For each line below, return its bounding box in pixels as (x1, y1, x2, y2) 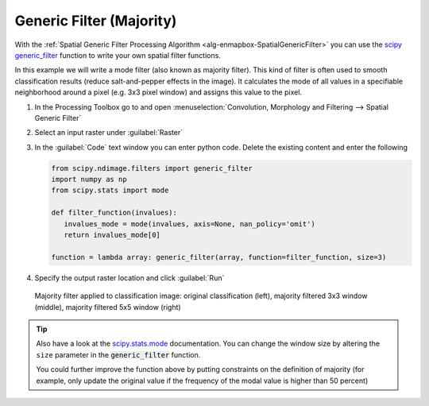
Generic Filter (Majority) (14, 12, 177, 29)
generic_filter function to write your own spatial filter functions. (14, 50, 222, 60)
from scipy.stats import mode (51, 186, 169, 195)
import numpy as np (51, 175, 127, 184)
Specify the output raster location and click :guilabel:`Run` (34, 273, 225, 282)
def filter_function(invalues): (51, 208, 178, 218)
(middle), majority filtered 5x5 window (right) (34, 302, 182, 311)
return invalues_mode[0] (64, 230, 160, 239)
